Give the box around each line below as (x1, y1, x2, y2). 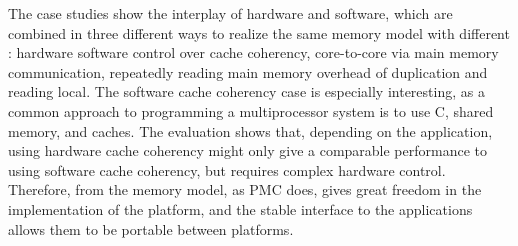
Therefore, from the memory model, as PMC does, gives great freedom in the (8, 179, 482, 200)
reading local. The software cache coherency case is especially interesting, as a (8, 81, 485, 102)
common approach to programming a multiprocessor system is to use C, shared (8, 100, 494, 121)
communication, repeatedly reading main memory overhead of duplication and (8, 61, 488, 82)
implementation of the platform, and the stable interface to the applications (8, 198, 473, 219)
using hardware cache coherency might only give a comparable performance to (8, 140, 488, 161)
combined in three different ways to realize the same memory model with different (8, 22, 510, 43)
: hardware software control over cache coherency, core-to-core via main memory (8, 42, 499, 63)
